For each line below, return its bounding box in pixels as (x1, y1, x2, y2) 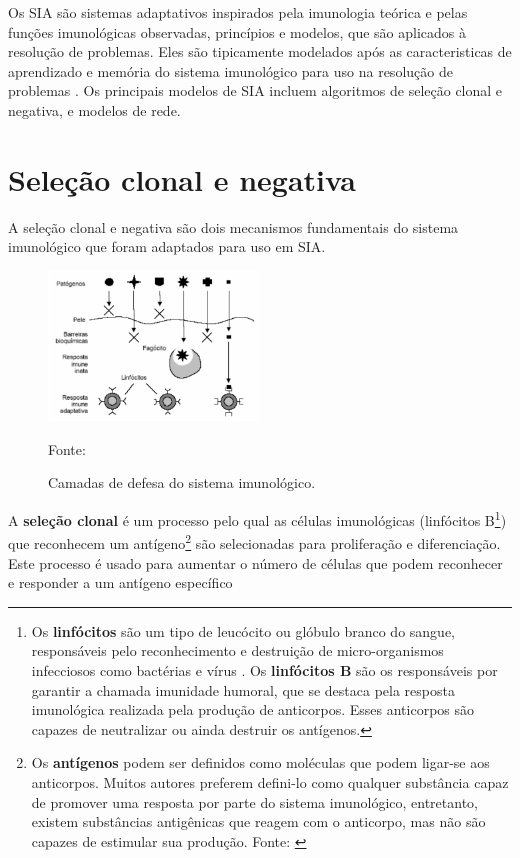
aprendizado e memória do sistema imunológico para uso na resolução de (8, 60, 453, 81)
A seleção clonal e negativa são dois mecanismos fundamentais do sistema (8, 216, 459, 237)
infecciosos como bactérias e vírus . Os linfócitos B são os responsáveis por (31, 659, 498, 680)
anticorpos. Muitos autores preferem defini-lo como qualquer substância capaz (31, 771, 509, 792)
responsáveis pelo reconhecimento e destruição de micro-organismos (31, 640, 444, 661)
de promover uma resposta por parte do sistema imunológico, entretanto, (31, 791, 478, 812)
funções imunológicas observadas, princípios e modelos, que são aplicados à (8, 21, 467, 42)
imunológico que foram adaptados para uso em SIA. (8, 236, 326, 257)
